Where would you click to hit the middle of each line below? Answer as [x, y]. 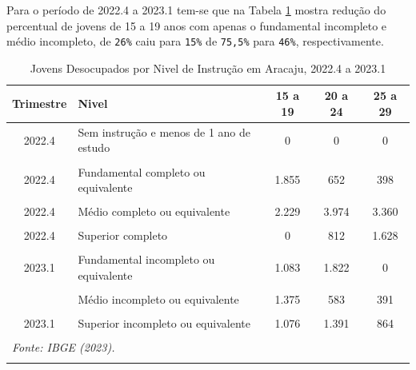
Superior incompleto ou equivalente [164, 323]
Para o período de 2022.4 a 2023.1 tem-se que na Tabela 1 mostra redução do [196, 10]
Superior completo [123, 235]
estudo [94, 147]
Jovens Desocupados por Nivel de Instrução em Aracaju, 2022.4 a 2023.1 [208, 68]
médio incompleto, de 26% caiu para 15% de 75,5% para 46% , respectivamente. [195, 41]
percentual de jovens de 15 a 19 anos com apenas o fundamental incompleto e [197, 25]
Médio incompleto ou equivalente [158, 299]
